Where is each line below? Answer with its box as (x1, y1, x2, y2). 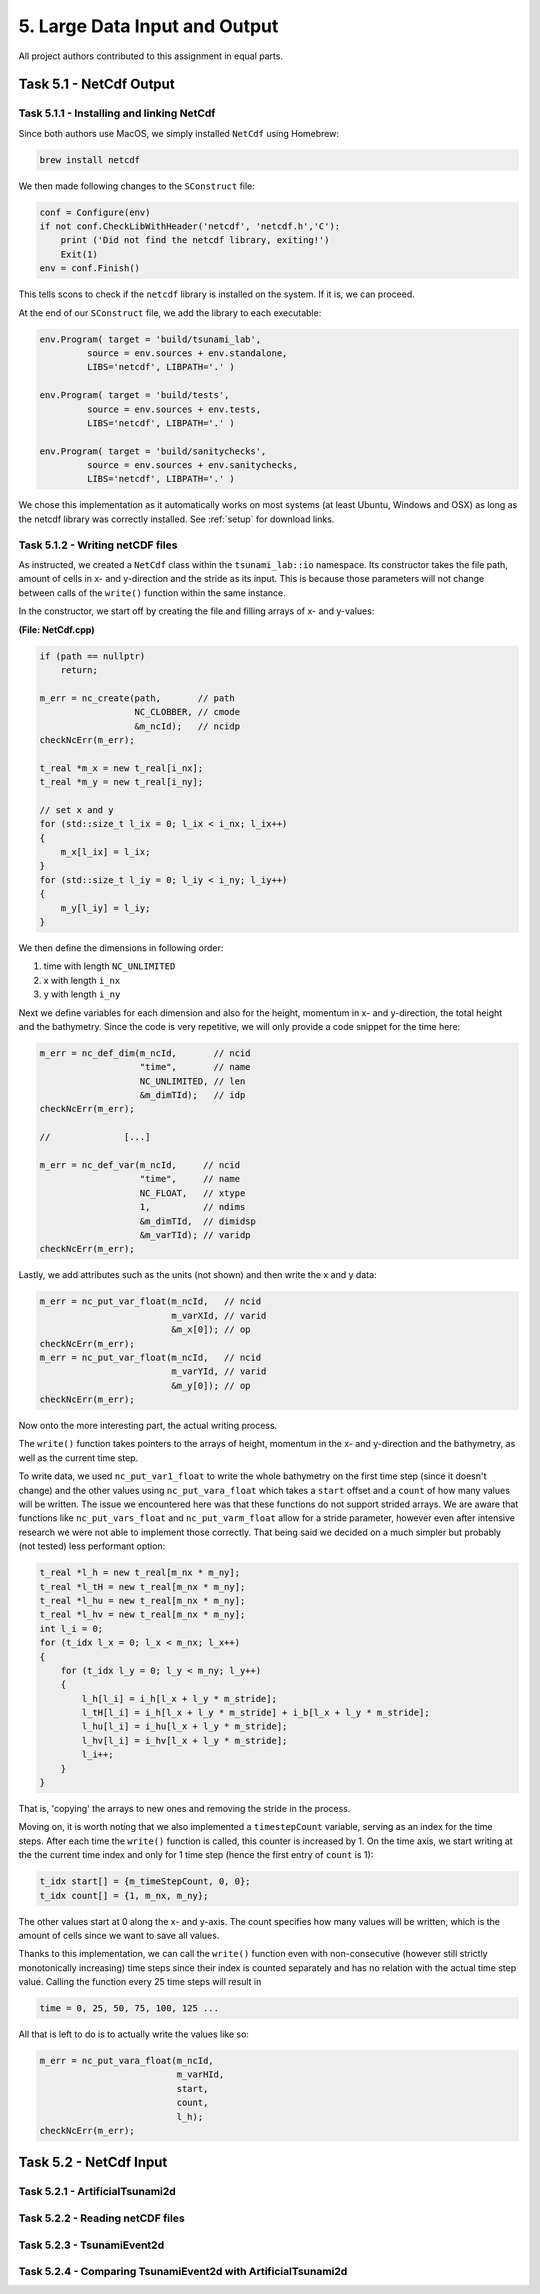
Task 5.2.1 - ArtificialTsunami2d (18, 2185, 177, 2199)
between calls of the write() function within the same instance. (18, 586, 287, 599)
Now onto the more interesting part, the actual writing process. (18, 1420, 278, 1432)
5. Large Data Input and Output (18, 15, 279, 37)
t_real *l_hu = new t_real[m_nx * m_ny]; (39, 1595, 246, 1606)
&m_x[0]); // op (171, 1324, 251, 1335)
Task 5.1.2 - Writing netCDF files (18, 538, 178, 552)
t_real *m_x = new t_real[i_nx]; (39, 762, 204, 774)
